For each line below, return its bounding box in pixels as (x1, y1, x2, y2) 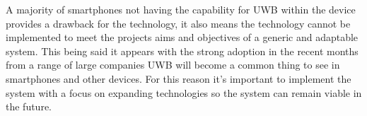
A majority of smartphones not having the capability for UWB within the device (6, 2, 356, 16)
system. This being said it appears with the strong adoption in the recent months (6, 43, 359, 58)
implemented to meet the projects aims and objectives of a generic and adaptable (6, 30, 359, 45)
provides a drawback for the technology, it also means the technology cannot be (6, 16, 351, 30)
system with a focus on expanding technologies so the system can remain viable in (6, 85, 362, 100)
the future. (6, 99, 52, 114)
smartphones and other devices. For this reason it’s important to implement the (6, 71, 351, 86)
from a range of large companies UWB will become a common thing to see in (6, 57, 340, 72)
